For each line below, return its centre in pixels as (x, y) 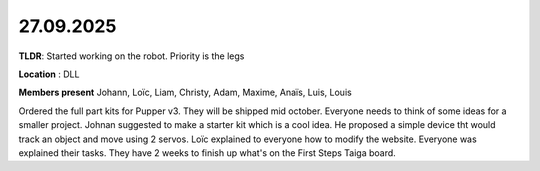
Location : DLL (49, 74)
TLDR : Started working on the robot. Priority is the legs (131, 56)
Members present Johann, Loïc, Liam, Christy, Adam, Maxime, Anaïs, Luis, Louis (185, 92)
